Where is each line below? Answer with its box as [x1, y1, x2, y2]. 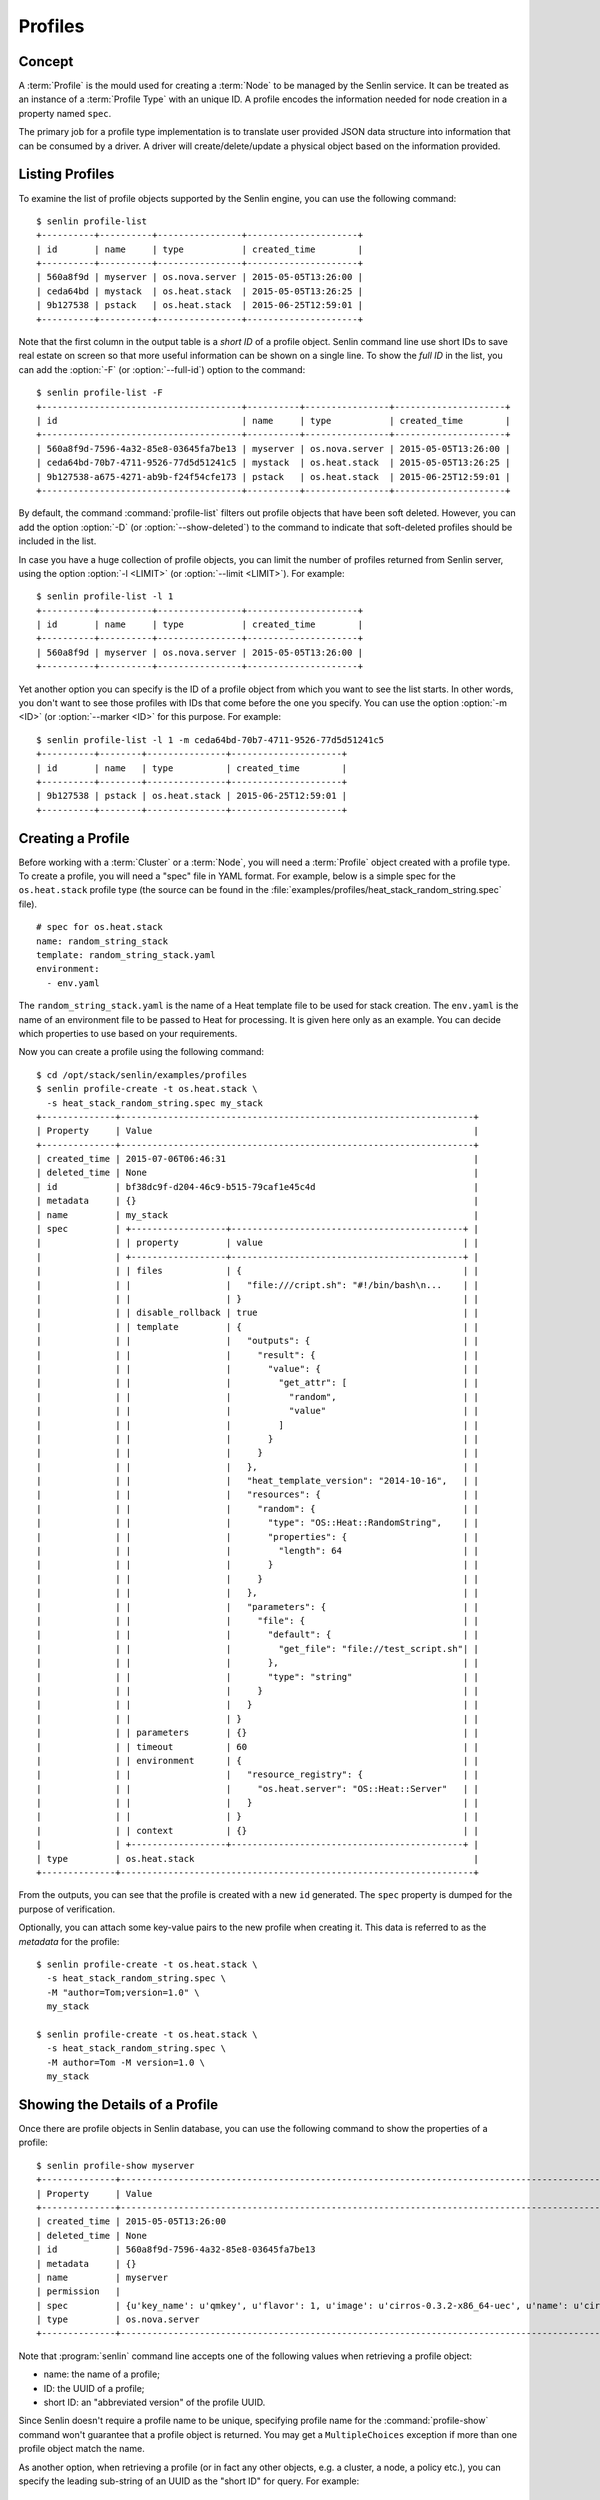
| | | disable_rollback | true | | [36, 1307, 480, 1319]
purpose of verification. [18, 1903, 116, 1915]
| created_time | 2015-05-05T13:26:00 [36, 2216, 227, 2227]
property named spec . [18, 107, 112, 119]
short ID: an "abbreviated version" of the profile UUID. [43, 2396, 266, 2409]
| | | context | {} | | [36, 1825, 480, 1836]
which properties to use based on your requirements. [18, 1027, 238, 1039]
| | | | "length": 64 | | [36, 1545, 480, 1557]
